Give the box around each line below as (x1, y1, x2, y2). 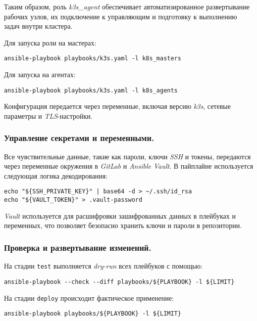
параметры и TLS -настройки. (4, 110, 93, 121)
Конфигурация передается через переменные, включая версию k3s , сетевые (4, 101, 231, 111)
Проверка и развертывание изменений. (4, 241, 152, 253)
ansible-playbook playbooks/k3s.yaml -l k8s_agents (4, 87, 178, 94)
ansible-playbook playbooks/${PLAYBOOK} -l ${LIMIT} (4, 310, 181, 318)
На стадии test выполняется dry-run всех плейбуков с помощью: (4, 261, 203, 271)
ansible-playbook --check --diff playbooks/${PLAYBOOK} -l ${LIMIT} (4, 278, 235, 285)
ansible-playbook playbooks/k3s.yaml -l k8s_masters (4, 55, 181, 62)
